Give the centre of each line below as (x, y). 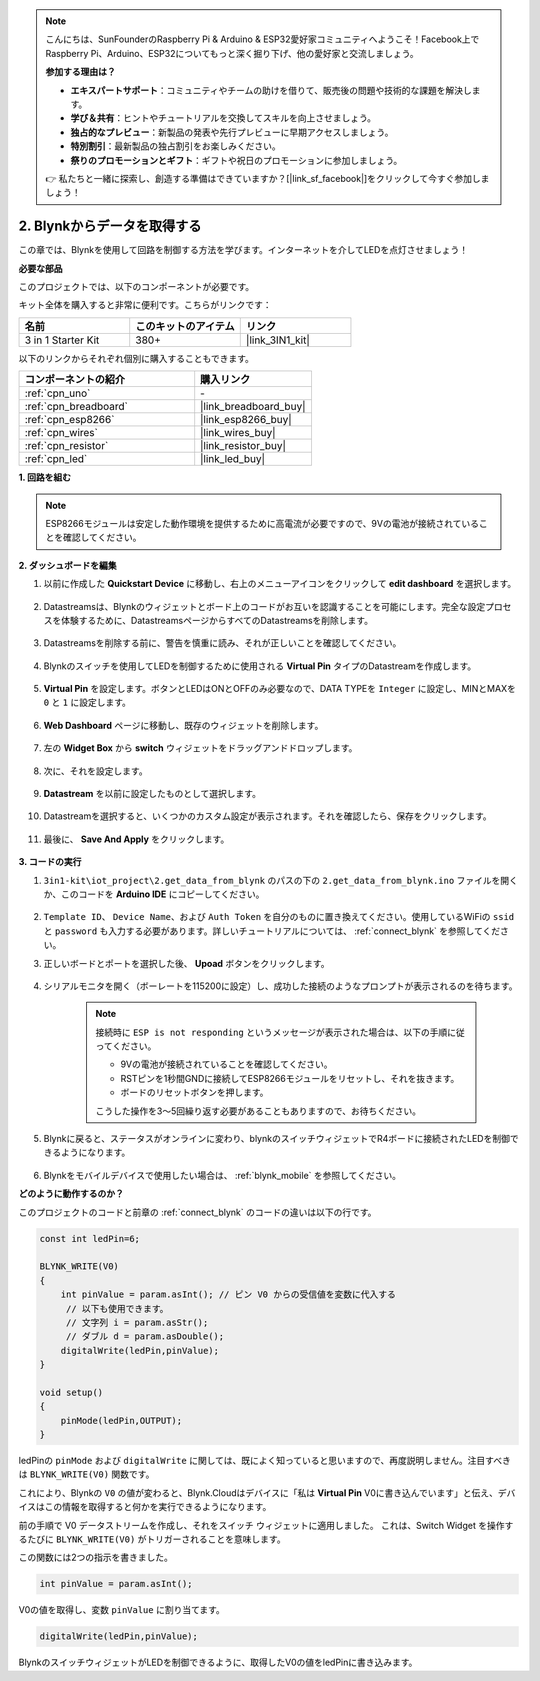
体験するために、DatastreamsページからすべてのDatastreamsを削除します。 (217, 620)
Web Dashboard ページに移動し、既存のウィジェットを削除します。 (183, 725)
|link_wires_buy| (238, 433)
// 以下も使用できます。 (117, 1308)
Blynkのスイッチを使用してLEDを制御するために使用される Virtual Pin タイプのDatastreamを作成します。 (260, 666)
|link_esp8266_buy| (246, 420)
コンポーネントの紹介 (74, 380)
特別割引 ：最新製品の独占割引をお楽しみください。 (175, 146)
